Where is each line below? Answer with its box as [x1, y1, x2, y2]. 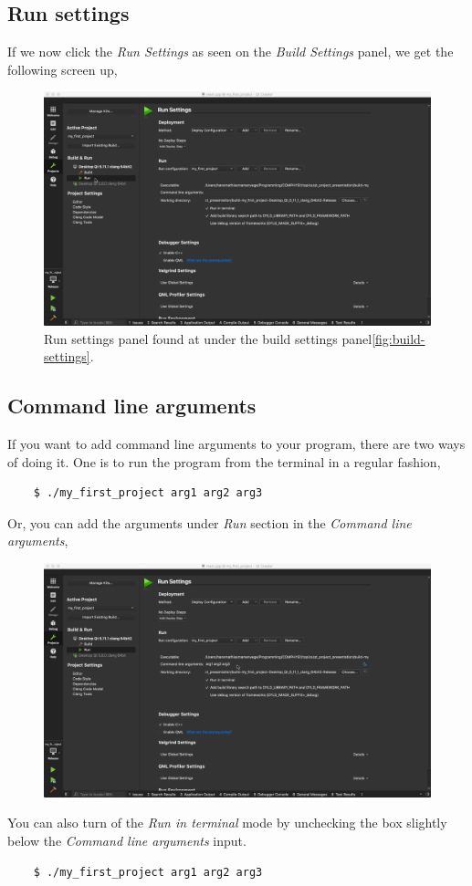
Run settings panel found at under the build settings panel [44, 328, 372, 348]
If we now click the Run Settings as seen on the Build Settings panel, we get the [7, 42, 454, 61]
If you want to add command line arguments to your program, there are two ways [7, 434, 466, 453]
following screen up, [7, 59, 118, 78]
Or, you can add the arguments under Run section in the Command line [7, 513, 412, 532]
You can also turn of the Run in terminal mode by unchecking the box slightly [7, 813, 447, 832]
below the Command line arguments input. [7, 830, 246, 850]
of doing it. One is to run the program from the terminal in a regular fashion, [7, 452, 441, 471]
